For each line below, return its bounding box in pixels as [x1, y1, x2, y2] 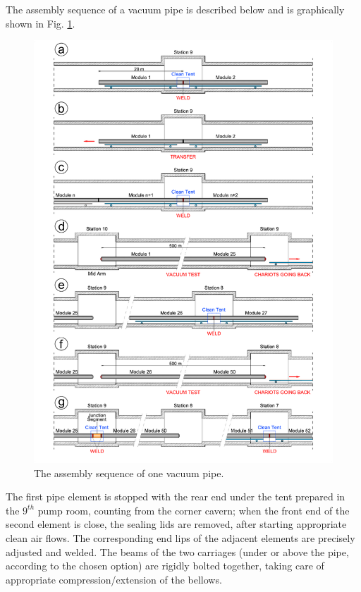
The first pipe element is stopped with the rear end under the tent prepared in [6, 489, 345, 504]
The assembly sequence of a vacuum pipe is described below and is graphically [6, 2, 345, 16]
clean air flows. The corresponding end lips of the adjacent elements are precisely [6, 531, 355, 545]
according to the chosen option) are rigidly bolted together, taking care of [6, 558, 324, 573]
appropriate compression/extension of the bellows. [6, 572, 222, 586]
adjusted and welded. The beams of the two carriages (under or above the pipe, [6, 544, 349, 559]
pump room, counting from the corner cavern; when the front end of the [37, 502, 350, 517]
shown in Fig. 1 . [6, 16, 75, 30]
